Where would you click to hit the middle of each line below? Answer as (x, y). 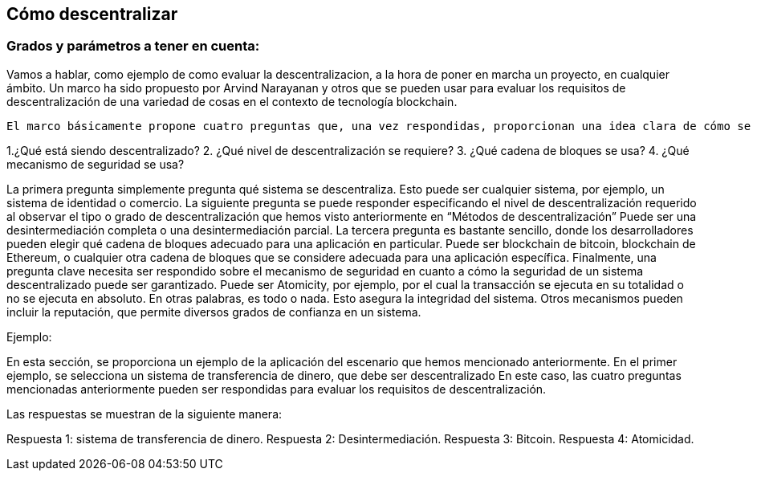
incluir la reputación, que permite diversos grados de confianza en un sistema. (214, 312)
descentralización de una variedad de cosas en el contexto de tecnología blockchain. (232, 101)
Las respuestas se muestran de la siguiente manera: (144, 414)
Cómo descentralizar (92, 14)
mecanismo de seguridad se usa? (96, 164)
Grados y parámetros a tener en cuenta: (133, 46)
